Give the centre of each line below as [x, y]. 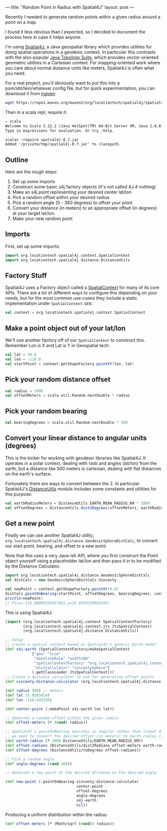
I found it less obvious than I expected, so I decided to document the [75, 32]
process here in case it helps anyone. [43, 37]
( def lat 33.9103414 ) [28, 695]
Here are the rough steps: [32, 172]
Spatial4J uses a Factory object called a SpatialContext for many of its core [82, 288]
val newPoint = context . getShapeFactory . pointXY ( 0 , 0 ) [62, 589]
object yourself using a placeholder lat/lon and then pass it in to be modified [83, 561]
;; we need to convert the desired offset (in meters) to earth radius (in [85, 736]
